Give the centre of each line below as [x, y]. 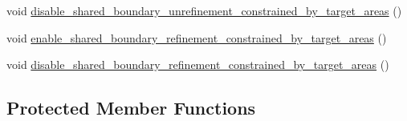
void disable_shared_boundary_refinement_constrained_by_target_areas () [198, 65]
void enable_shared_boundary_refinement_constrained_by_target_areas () [197, 37]
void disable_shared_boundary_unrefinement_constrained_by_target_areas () [204, 10]
